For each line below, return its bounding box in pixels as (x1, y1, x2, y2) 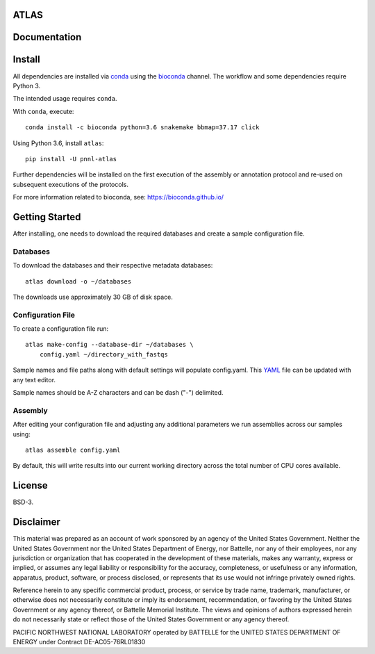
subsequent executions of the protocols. (12, 180, 128, 188)
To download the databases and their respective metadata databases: (12, 261, 213, 270)
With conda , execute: (12, 107, 74, 115)
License (12, 480, 48, 491)
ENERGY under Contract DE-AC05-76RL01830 (12, 638, 146, 646)
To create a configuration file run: (12, 325, 109, 333)
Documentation (12, 31, 82, 43)
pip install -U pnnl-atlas (25, 155, 117, 163)
